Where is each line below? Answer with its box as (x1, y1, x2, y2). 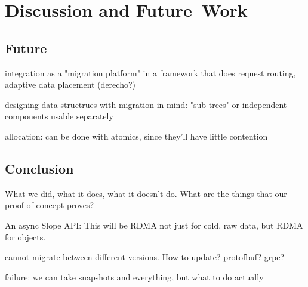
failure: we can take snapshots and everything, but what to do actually (5, 270, 264, 283)
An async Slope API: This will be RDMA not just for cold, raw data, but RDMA (5, 218, 303, 231)
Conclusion (5, 159, 74, 177)
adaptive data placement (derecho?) (5, 78, 135, 91)
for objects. (5, 230, 46, 243)
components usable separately (5, 110, 113, 122)
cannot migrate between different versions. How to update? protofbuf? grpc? (5, 251, 285, 263)
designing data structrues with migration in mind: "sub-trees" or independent (5, 98, 287, 110)
